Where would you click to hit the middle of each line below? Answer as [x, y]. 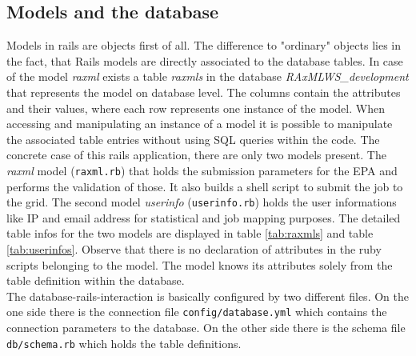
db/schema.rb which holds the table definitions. [124, 343]
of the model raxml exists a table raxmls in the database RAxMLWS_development [208, 76]
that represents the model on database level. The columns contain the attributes [204, 92]
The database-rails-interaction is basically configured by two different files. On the [208, 296]
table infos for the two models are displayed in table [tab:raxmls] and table [190, 233]
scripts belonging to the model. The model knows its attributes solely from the [200, 264]
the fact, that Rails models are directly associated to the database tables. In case [205, 60]
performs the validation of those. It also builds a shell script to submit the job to [205, 186]
